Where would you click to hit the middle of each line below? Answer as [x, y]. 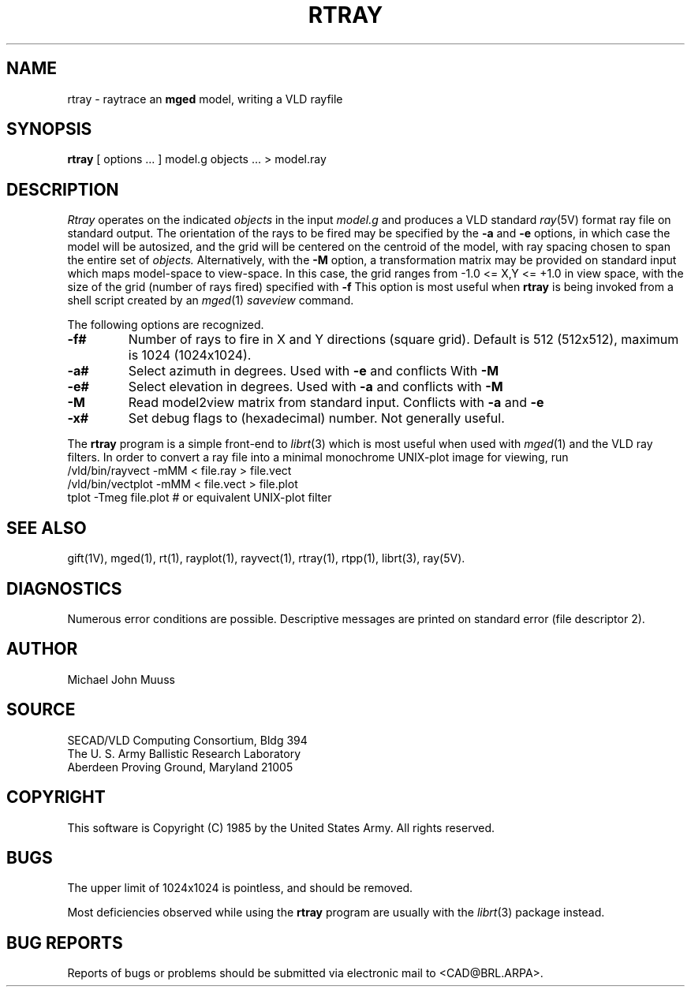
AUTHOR [42, 649]
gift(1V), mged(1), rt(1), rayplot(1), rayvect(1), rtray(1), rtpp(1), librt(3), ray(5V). [266, 558]
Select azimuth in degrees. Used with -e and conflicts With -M [314, 371]
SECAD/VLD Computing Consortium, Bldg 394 [187, 740]
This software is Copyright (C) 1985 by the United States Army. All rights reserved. [281, 827]
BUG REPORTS [65, 943]
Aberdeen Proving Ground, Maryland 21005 [180, 767]
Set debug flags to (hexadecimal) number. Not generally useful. [316, 418]
